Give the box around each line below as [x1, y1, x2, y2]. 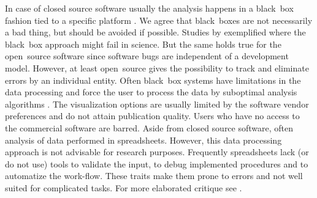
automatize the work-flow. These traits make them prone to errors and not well [5, 169, 303, 182]
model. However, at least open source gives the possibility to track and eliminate [5, 61, 309, 74]
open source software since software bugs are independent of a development [5, 50, 289, 62]
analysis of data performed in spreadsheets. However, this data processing [5, 133, 282, 146]
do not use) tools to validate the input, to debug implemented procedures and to [5, 157, 308, 170]
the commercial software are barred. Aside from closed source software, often [5, 121, 294, 134]
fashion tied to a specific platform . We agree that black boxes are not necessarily [5, 13, 313, 26]
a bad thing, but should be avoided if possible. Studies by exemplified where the [5, 26, 306, 38]
